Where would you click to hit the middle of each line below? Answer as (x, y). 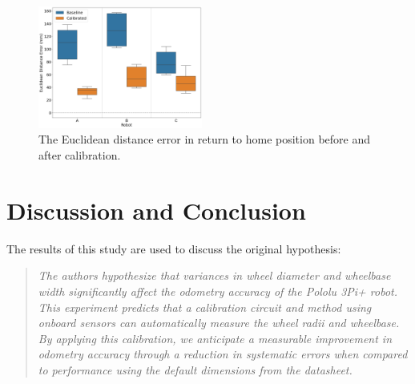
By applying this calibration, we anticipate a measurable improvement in (215, 338)
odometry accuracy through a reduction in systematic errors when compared (223, 354)
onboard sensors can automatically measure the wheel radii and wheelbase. (219, 323)
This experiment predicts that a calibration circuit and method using (205, 307)
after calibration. (80, 155)
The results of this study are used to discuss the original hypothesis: (174, 248)
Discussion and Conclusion (156, 210)
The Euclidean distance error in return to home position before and (205, 139)
